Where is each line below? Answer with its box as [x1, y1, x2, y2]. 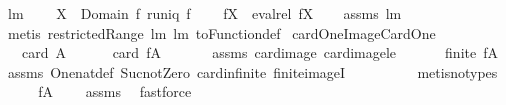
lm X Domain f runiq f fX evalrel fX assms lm [7, 3, 402, 23]
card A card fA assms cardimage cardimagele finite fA [21, 42, 498, 63]
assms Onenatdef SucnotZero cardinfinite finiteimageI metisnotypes [7, 61, 498, 82]
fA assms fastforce [38, 81, 192, 102]
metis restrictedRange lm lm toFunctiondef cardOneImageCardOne [7, 22, 436, 43]
